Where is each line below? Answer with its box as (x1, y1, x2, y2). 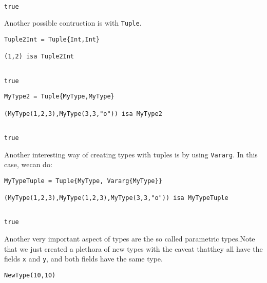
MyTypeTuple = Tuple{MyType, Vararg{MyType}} (4, 177, 162, 185)
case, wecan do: (4, 159, 52, 170)
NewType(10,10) (4, 271, 56, 279)
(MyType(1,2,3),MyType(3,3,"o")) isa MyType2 (4, 110, 162, 117)
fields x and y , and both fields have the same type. (4, 253, 163, 264)
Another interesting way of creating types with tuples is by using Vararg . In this (4, 149, 258, 159)
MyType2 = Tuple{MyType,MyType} (4, 93, 115, 100)
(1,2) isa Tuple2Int (4, 53, 74, 60)
